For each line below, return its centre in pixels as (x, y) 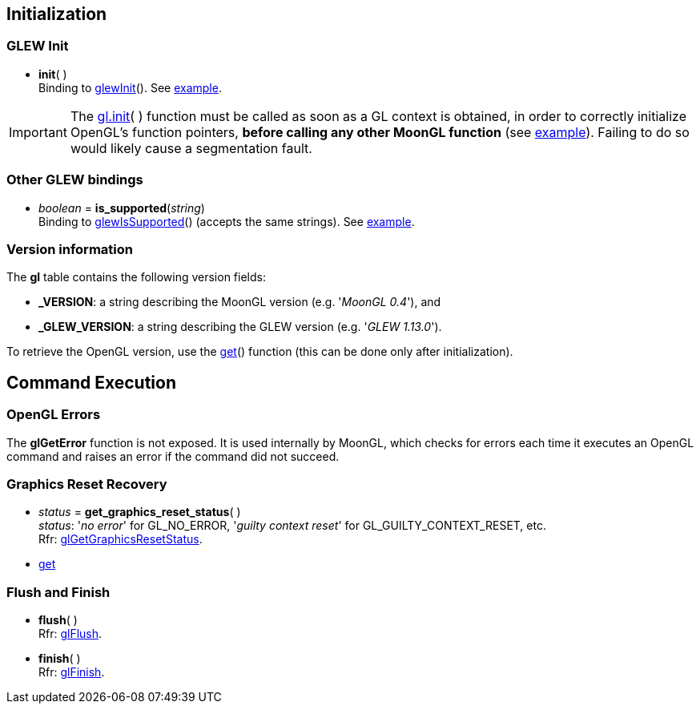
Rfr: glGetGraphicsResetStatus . (121, 539)
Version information (70, 249)
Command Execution (92, 382)
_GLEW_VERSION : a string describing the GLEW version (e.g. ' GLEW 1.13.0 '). (240, 327)
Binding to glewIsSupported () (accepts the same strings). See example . (227, 221)
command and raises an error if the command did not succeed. (173, 456)
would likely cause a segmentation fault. (191, 148)
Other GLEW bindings (75, 180)
